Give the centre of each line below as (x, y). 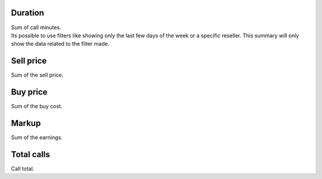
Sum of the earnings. (37, 137)
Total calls (30, 154)
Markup (26, 123)
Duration (28, 13)
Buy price (29, 92)
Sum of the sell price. (37, 75)
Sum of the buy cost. (37, 106)
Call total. (23, 168)
